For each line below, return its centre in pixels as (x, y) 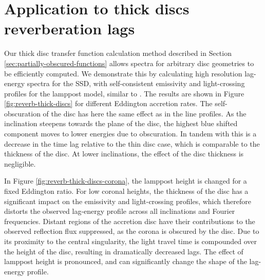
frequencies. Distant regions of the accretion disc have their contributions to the (130, 221)
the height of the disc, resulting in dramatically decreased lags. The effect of (124, 251)
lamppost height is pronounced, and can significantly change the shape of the (126, 261)
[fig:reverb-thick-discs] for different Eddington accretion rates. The (108, 103)
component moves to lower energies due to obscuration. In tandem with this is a (130, 134)
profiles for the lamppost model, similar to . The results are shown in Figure (124, 93)
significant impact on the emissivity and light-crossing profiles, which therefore (128, 201)
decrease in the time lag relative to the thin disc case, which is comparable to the (132, 143)
